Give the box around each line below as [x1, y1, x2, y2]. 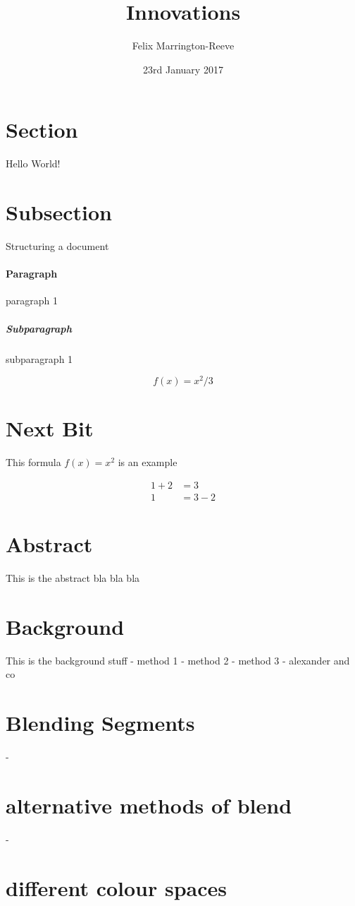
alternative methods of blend [6, 790, 292, 819]
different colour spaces [6, 873, 227, 902]
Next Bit [6, 414, 94, 443]
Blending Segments [6, 708, 195, 737]
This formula [6, 455, 61, 470]
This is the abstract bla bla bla [6, 571, 140, 585]
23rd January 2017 [143, 61, 223, 76]
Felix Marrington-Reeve [132, 38, 235, 53]
